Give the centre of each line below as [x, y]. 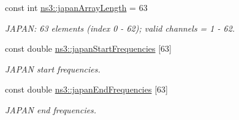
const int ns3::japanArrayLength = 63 [76, 7]
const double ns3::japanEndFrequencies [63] [86, 89]
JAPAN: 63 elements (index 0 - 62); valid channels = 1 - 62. [120, 28]
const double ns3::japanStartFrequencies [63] [89, 48]
